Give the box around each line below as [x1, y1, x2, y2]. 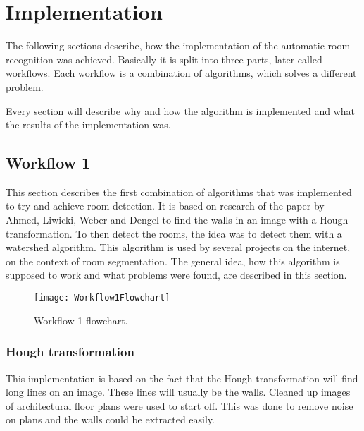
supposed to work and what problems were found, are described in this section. [6, 267, 347, 282]
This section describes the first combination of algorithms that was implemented [6, 184, 352, 199]
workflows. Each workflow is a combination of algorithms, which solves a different [6, 66, 357, 80]
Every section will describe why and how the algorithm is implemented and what [6, 103, 355, 118]
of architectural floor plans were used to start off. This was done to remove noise [6, 398, 353, 413]
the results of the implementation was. [6, 117, 171, 132]
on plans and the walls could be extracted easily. [6, 412, 215, 427]
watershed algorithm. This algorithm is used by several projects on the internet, [6, 240, 351, 255]
